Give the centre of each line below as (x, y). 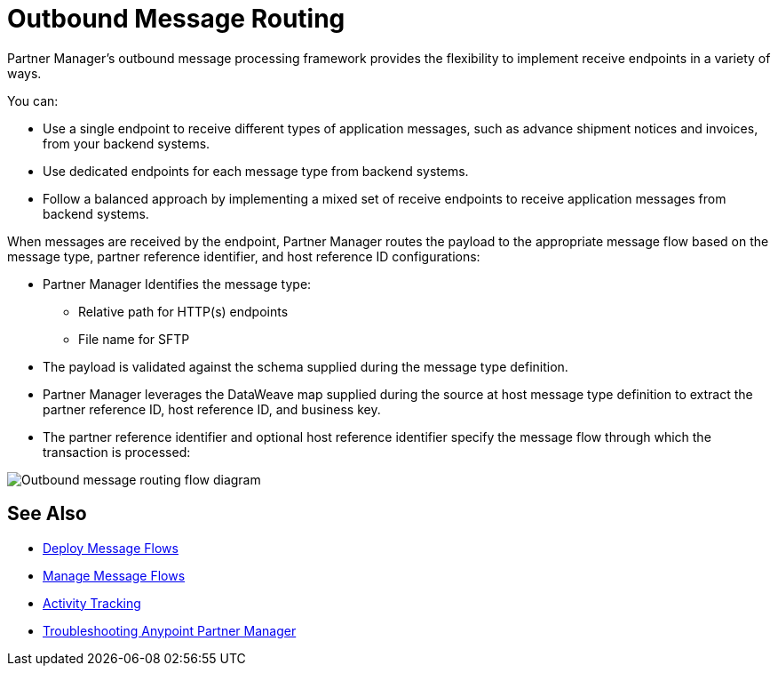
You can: (33, 100)
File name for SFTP (134, 339)
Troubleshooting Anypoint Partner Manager (170, 630)
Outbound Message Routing (176, 19)
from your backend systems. (127, 143)
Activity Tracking (92, 603)
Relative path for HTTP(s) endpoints (183, 311)
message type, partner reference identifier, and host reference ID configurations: (244, 256)
